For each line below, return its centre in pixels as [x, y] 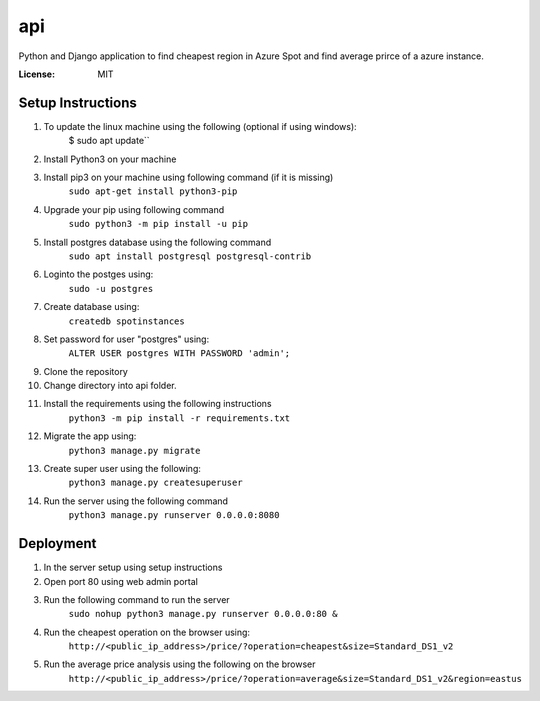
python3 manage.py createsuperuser [156, 483]
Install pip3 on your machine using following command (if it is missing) [188, 177]
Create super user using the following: [122, 469]
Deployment [57, 543]
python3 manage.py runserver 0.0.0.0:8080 [174, 515]
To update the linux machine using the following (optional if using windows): [200, 126]
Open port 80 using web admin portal [121, 581]
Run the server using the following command [136, 501]
